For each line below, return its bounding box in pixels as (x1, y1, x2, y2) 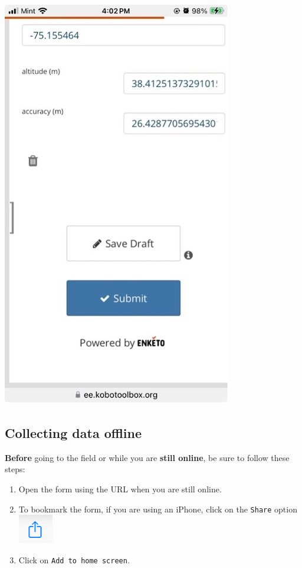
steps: (5, 463, 25, 475)
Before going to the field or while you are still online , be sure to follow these (5, 451, 290, 463)
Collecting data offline (5, 423, 142, 442)
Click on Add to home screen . (18, 553, 130, 566)
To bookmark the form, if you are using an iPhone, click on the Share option (18, 502, 297, 515)
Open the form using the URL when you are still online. (18, 482, 222, 495)
